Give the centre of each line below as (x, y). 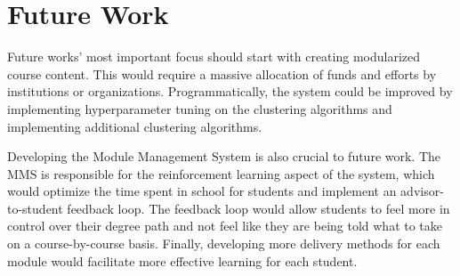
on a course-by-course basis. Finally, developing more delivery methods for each (224, 244)
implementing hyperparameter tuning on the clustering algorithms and (200, 108)
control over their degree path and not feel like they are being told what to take (225, 226)
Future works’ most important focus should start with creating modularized (214, 57)
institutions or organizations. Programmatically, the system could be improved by (230, 91)
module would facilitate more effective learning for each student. (182, 260)
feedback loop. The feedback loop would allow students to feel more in (258, 208)
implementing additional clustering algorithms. (135, 126)
